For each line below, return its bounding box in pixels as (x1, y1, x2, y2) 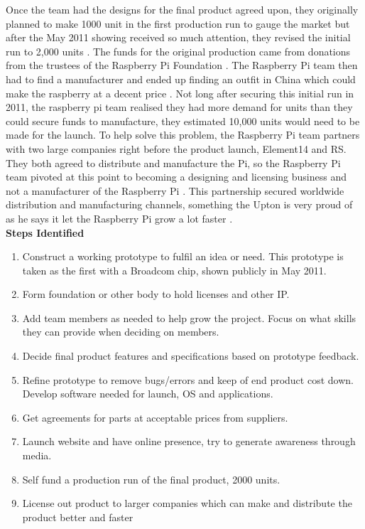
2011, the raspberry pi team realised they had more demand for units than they (6, 100, 353, 114)
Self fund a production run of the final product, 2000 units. (22, 471, 280, 486)
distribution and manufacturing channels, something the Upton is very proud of (6, 197, 353, 212)
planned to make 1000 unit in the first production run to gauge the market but (6, 16, 350, 31)
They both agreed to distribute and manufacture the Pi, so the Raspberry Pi (6, 155, 341, 170)
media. (22, 448, 52, 463)
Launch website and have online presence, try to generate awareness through (22, 434, 356, 449)
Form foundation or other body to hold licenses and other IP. (22, 287, 290, 301)
